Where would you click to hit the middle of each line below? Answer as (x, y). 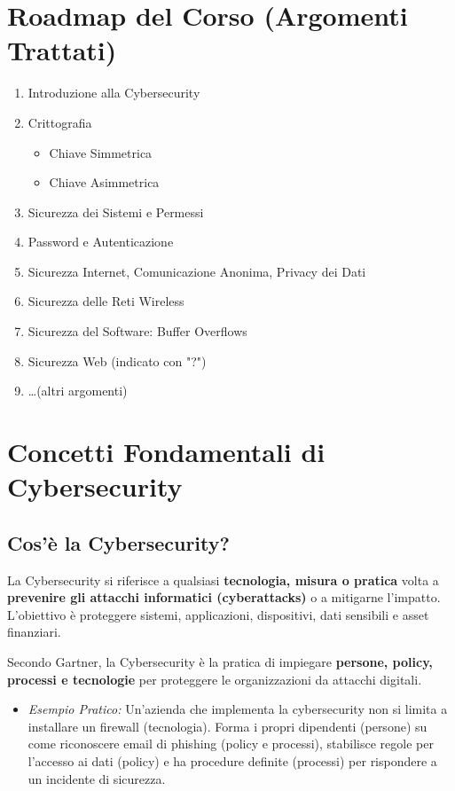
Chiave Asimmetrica (104, 182)
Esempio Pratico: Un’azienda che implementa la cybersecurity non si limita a (238, 709)
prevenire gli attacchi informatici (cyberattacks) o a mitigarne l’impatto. (224, 597)
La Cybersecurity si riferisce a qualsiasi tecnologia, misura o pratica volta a (223, 580)
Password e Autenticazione (101, 242)
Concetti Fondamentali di (166, 452)
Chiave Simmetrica (101, 152)
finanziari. (34, 632)
